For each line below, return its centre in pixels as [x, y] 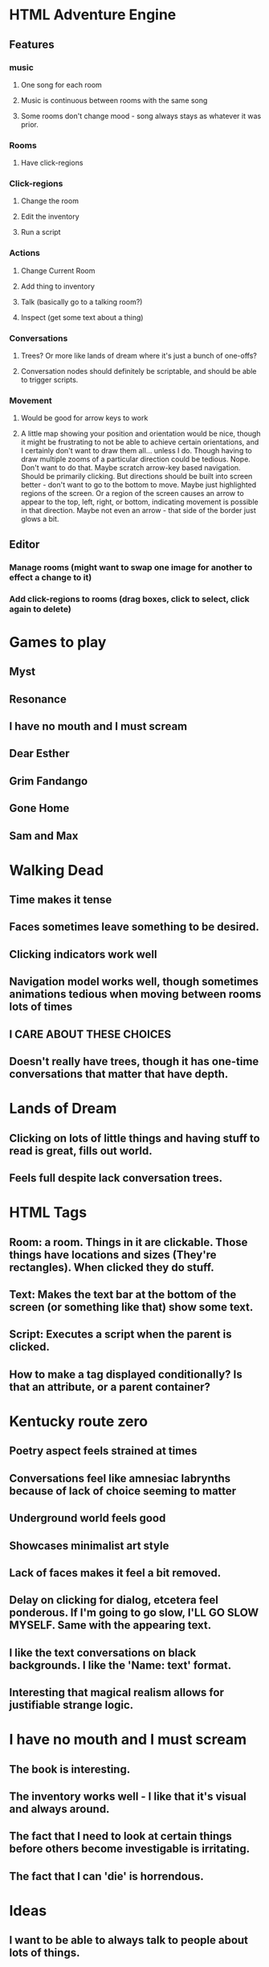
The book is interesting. [70, 1769]
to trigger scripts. [49, 380]
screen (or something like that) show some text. [131, 1307]
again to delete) [40, 609]
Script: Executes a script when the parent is [120, 1335]
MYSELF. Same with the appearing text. [110, 1625]
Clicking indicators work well [83, 954]
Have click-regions [52, 163]
